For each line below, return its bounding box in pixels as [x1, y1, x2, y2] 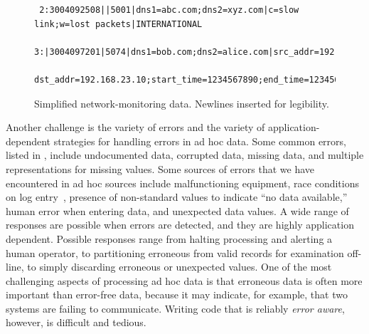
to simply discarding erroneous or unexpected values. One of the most [27, 259, 332, 274]
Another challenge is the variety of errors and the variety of [6, 120, 265, 135]
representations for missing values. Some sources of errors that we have [6, 161, 315, 176]
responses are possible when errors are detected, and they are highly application [6, 217, 354, 232]
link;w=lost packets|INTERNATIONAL [34, 19, 203, 29]
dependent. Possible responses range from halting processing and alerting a [6, 231, 333, 246]
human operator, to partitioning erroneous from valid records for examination [6, 245, 344, 260]
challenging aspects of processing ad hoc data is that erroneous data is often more [6, 273, 363, 288]
